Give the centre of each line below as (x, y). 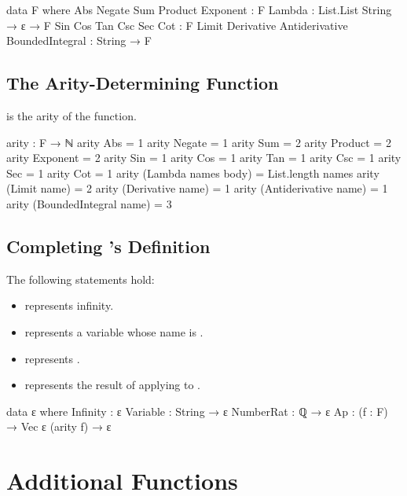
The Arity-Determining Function (143, 83)
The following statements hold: (81, 279)
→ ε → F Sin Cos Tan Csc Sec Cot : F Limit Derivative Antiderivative (177, 25)
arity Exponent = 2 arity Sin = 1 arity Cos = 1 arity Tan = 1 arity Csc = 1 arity (204, 158)
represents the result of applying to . (112, 385)
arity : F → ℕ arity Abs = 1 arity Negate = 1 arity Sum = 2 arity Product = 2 (199, 142)
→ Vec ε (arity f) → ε (59, 426)
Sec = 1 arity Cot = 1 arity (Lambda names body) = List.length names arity (193, 173)
